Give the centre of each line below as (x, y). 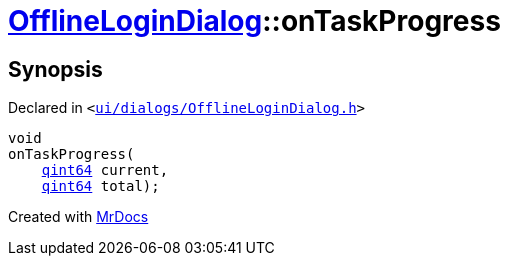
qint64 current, (105, 170)
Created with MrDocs (78, 217)
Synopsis (55, 69)
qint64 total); (100, 186)
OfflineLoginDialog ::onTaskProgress (254, 21)
